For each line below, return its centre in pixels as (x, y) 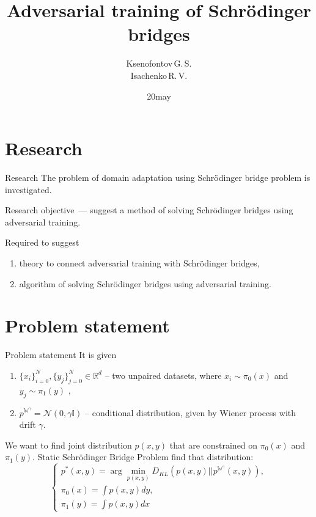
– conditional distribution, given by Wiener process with (191, 412)
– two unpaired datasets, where (163, 375)
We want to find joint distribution (68, 445)
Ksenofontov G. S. (159, 63)
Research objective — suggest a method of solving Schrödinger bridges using (149, 210)
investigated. (28, 189)
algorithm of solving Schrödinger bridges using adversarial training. (145, 283)
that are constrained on (214, 445)
